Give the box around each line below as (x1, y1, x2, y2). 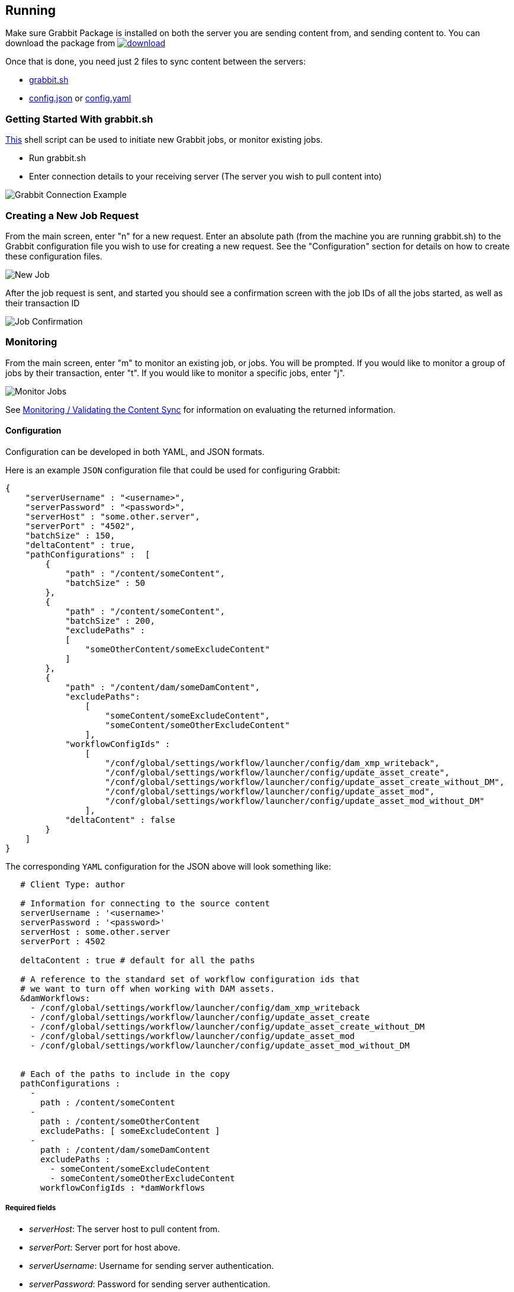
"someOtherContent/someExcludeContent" (85, 644, 270, 654)
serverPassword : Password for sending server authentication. (29, 1278, 271, 1289)
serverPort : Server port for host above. (29, 1242, 181, 1252)
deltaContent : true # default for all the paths (20, 955, 255, 965)
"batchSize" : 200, (65, 615, 155, 626)
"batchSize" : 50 (65, 578, 146, 588)
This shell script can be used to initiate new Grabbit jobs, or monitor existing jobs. (5, 134, 323, 145)
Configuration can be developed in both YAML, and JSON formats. (5, 446, 265, 457)
